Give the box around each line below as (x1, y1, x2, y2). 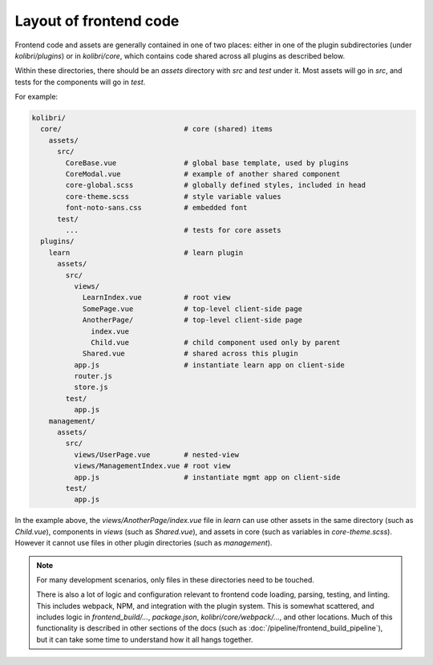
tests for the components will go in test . (14, 77, 146, 87)
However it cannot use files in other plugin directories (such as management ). (14, 538, 273, 548)
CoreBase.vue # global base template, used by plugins (65, 158, 349, 168)
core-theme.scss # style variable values (65, 192, 281, 201)
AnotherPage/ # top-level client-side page (82, 315, 303, 325)
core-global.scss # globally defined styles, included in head (65, 180, 366, 190)
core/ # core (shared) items (40, 124, 273, 134)
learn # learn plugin (48, 248, 244, 257)
